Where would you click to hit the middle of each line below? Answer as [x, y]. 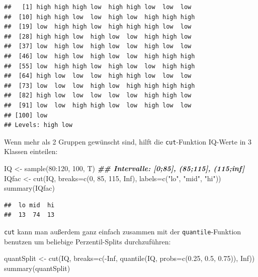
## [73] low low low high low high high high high [100, 86]
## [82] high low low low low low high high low [98, 96]
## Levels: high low [38, 125]
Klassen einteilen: [31, 151]
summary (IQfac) [29, 188]
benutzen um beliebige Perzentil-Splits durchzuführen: [88, 241]
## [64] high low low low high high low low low [98, 76]
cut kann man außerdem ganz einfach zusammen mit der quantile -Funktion [123, 231]
